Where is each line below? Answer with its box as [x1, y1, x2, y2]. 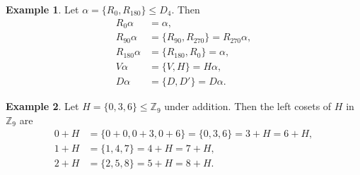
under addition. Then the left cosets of [164, 99, 332, 114]
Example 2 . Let [6, 99, 79, 114]
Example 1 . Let [6, 2, 79, 16]
